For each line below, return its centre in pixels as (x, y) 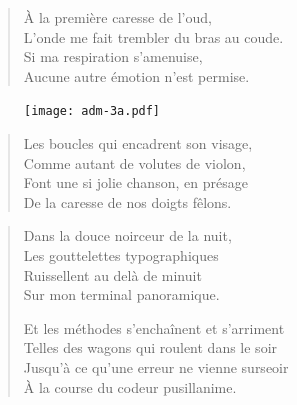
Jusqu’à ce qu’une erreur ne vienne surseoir (156, 366)
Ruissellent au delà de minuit (112, 274)
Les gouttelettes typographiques (121, 255)
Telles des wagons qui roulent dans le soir (150, 347)
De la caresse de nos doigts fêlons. (127, 201)
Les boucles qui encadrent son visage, (138, 143)
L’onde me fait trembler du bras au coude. (153, 36)
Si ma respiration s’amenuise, (113, 56)
